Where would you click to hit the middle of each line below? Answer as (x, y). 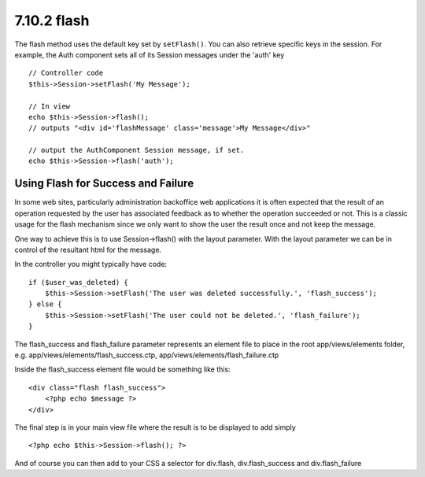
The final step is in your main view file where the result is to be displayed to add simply (155, 427)
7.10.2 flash (52, 20)
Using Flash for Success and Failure (104, 184)
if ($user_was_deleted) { (79, 282)
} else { (45, 304)
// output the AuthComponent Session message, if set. (137, 150)
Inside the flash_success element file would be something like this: (123, 369)
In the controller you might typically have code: (91, 264)
